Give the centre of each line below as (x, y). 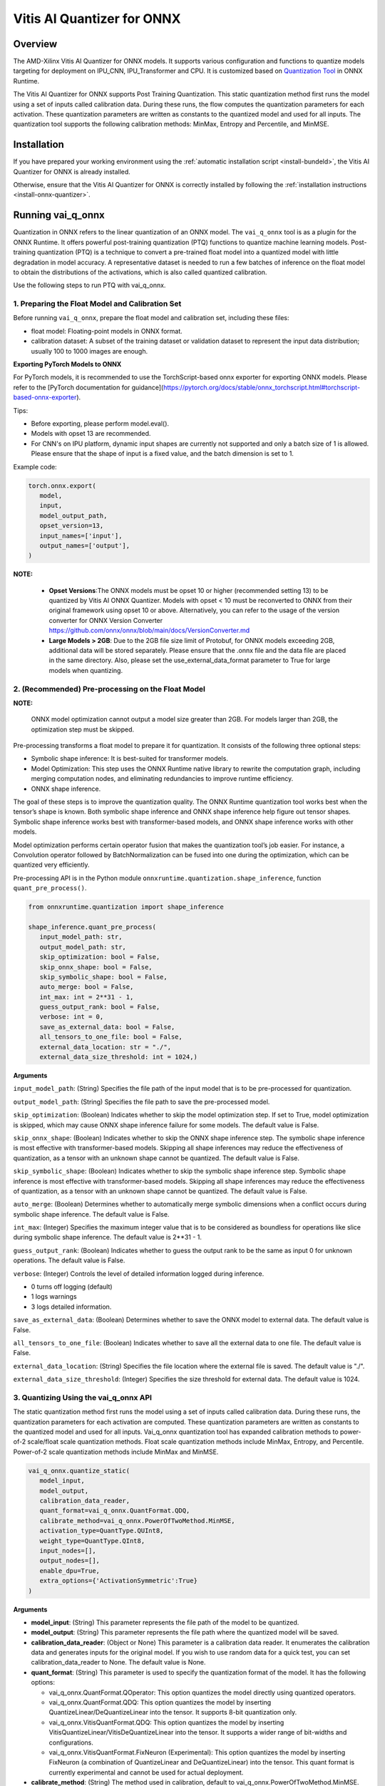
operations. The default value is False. (69, 1260)
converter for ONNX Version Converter (106, 620)
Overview (35, 44)
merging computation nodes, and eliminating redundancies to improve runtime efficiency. (162, 779)
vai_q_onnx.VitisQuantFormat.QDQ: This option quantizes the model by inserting (166, 1722)
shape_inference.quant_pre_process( (92, 927)
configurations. (71, 1742)
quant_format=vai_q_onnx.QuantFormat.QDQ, (115, 1511)
